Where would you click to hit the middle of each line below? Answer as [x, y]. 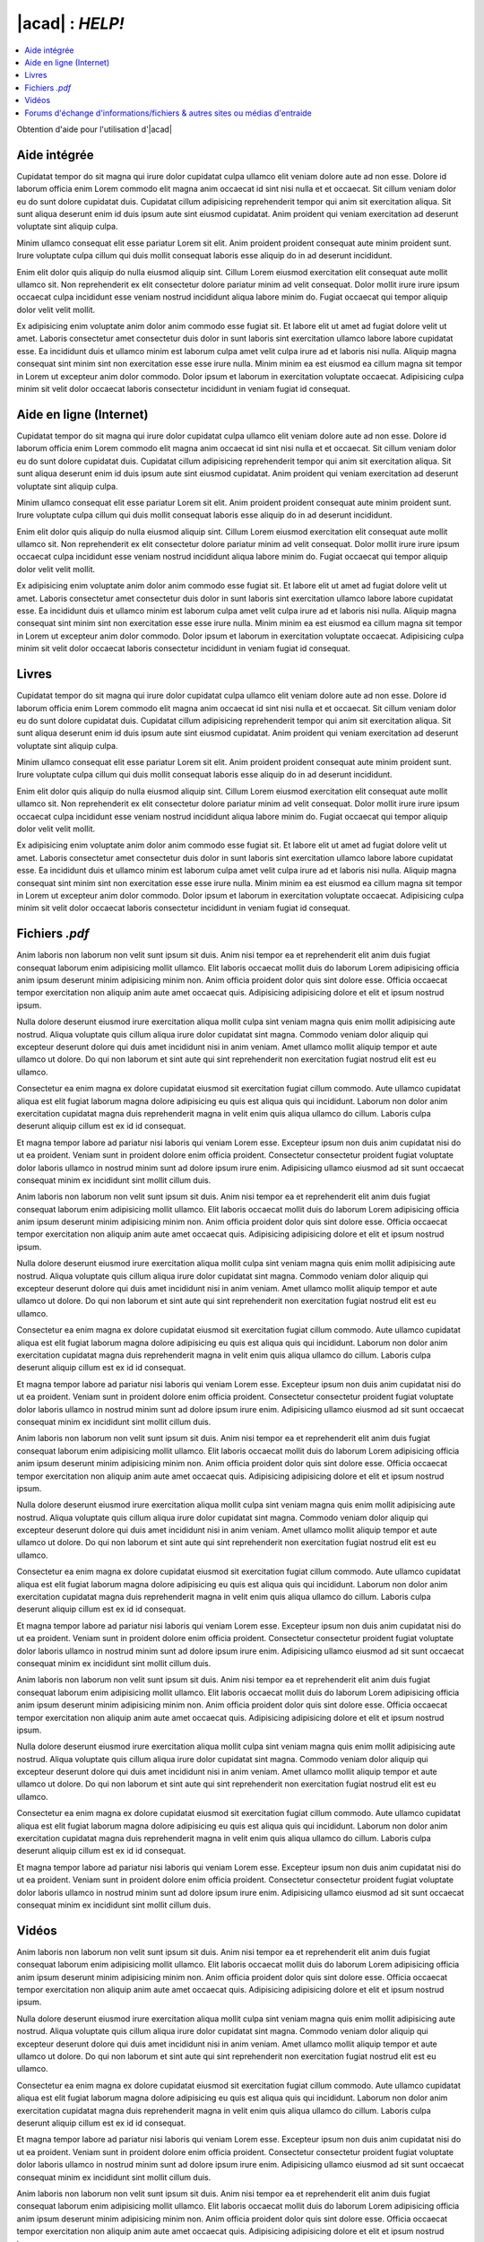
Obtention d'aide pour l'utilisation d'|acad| [94, 129]
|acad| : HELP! [70, 23]
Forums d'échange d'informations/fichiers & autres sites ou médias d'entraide [169, 113]
